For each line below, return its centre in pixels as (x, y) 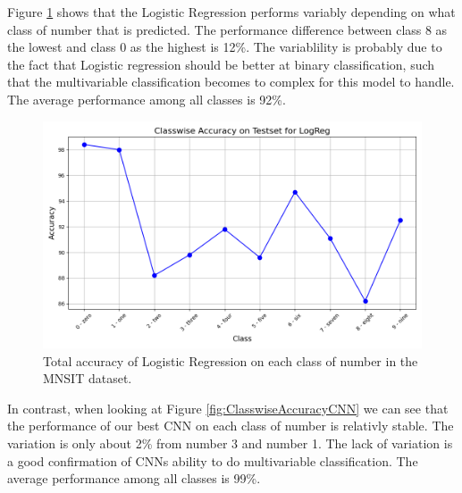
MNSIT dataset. (88, 378)
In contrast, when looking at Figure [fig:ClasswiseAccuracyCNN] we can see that (228, 408)
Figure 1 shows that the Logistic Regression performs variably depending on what (231, 12)
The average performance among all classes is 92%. (147, 99)
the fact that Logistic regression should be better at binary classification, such (221, 64)
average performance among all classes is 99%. (134, 478)
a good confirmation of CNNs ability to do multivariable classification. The (213, 460)
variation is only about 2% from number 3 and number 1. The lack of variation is (230, 443)
